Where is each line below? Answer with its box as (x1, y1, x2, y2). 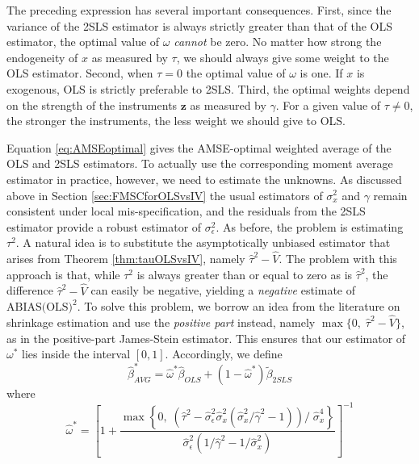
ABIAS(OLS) (6, 302, 73, 314)
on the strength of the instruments (6, 96, 178, 113)
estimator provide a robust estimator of (6, 218, 202, 235)
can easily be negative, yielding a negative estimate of (90, 282, 356, 299)
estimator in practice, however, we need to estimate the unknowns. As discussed (6, 170, 402, 187)
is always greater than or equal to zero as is (136, 265, 353, 282)
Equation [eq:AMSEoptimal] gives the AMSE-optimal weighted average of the (6, 139, 392, 156)
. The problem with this (279, 250, 397, 267)
